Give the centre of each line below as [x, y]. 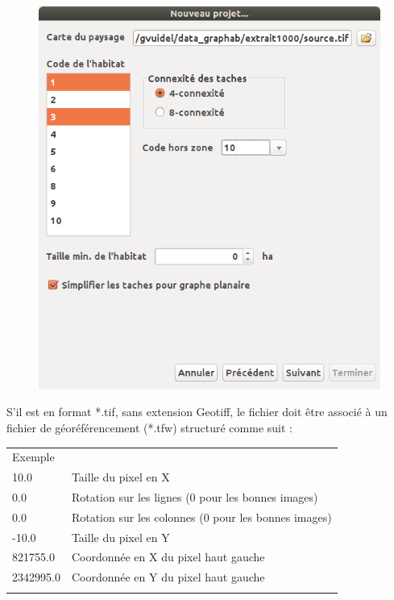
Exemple [33, 457]
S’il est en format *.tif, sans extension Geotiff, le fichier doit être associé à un [197, 412]
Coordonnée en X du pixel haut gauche [168, 557]
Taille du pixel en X [120, 477]
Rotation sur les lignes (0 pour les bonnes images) [195, 496]
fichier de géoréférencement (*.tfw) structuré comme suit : [149, 427]
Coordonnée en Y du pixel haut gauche [168, 577]
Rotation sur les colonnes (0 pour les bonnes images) [201, 517]
